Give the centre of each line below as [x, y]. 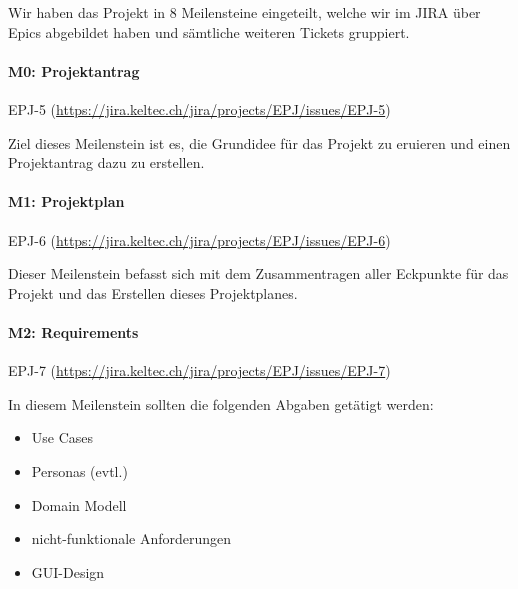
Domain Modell [79, 504]
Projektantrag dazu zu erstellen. [106, 162]
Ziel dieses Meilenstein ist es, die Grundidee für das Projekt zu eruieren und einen [259, 142]
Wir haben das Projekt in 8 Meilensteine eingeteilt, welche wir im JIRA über [244, 12]
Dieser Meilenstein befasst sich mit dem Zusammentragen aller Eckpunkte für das [258, 273]
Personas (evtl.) [79, 470]
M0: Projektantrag [74, 70]
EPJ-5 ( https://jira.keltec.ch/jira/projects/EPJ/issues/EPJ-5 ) [199, 108]
